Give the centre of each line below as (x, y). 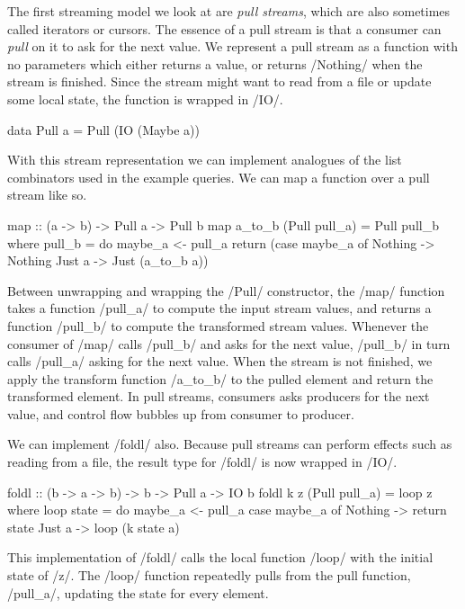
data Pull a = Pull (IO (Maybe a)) (103, 129)
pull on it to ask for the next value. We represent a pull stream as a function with (232, 46)
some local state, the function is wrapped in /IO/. (145, 99)
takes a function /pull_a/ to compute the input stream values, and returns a (219, 308)
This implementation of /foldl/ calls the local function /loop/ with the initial (220, 557)
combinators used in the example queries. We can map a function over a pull (219, 177)
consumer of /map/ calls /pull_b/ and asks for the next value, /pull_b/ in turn (229, 343)
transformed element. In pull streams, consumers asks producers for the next (219, 396)
